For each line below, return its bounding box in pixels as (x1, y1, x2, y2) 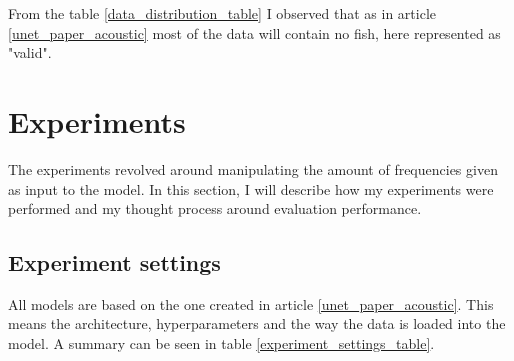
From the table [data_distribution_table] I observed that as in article (8, 3, 437, 23)
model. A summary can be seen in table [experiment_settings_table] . (8, 333, 435, 354)
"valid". (8, 42, 52, 63)
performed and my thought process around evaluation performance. (8, 198, 422, 219)
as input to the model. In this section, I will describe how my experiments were (8, 178, 494, 199)
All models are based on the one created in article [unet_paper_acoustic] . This (8, 293, 494, 314)
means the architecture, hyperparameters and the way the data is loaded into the (8, 313, 506, 334)
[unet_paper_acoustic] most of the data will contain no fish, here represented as (8, 22, 501, 43)
